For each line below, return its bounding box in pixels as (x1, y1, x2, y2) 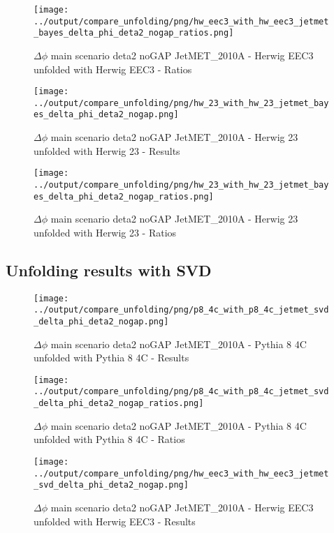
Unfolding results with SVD (6, 259, 212, 280)
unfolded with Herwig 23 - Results (34, 143, 180, 158)
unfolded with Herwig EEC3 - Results (34, 513, 196, 528)
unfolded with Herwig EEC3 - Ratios (34, 61, 192, 76)
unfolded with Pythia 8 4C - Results (34, 350, 189, 365)
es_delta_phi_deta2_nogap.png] (34, 110, 179, 120)
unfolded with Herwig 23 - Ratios (34, 225, 177, 239)
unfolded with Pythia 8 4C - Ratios (34, 432, 185, 446)
